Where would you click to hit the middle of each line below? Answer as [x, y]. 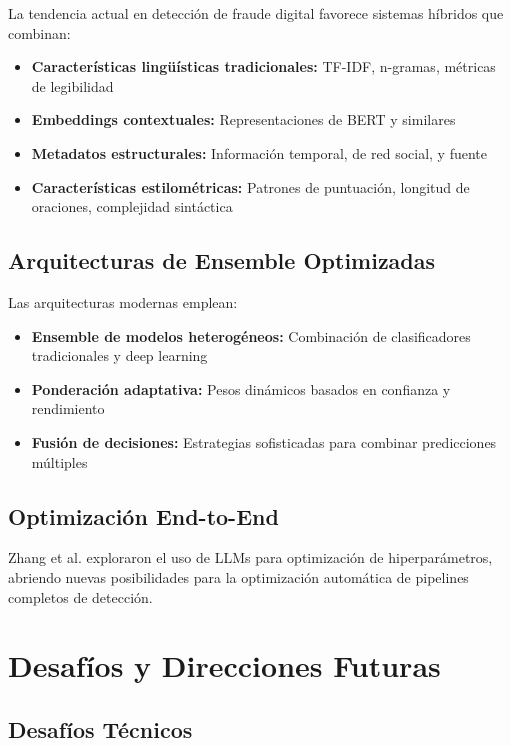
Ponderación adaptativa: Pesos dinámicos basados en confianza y [241, 388]
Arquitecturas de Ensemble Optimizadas [222, 260]
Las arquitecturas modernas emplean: [123, 301]
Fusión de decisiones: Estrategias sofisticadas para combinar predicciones [264, 441]
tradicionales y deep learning [119, 355]
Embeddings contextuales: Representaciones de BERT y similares [243, 119]
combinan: [39, 32]
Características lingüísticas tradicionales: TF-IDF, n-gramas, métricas [263, 66]
